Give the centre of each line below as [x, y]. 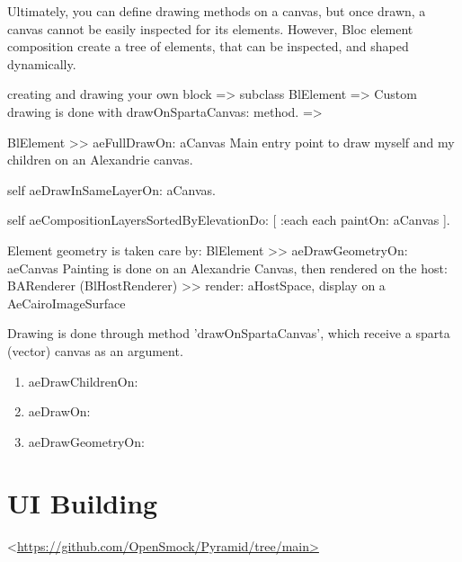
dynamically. [42, 63]
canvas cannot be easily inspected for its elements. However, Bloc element [210, 28]
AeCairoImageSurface [67, 303]
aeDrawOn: [59, 411]
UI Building [83, 503]
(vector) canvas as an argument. [95, 350]
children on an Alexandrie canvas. [100, 160]
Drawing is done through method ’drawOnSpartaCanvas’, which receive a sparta [229, 333]
